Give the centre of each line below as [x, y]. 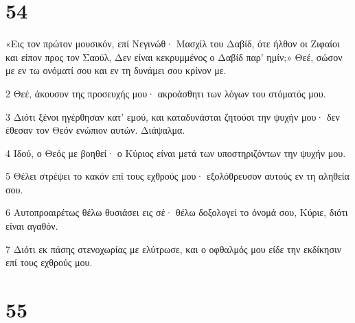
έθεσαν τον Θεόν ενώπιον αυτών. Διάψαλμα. [95, 130]
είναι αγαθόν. [32, 226]
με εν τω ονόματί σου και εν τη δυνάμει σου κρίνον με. [116, 70]
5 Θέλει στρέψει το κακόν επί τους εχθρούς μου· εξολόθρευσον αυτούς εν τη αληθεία [177, 176]
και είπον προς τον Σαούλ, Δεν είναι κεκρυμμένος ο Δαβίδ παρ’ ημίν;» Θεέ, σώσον [174, 57]
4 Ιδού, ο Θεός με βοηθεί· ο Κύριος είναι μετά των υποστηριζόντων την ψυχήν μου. [176, 153]
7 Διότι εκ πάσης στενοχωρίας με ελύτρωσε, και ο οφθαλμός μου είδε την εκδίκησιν [174, 249]
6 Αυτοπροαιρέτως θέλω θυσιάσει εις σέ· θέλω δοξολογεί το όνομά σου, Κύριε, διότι [177, 212]
